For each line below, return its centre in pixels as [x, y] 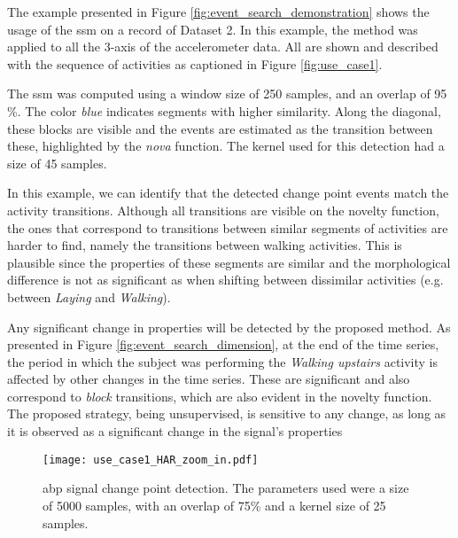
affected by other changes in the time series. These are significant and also [209, 379]
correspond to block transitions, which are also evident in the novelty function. [220, 396]
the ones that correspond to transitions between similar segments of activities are [228, 227]
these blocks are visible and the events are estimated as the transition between [220, 128]
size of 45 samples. [57, 163]
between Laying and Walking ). [89, 296]
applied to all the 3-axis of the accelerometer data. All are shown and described [223, 47]
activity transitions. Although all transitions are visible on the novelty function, [223, 210]
